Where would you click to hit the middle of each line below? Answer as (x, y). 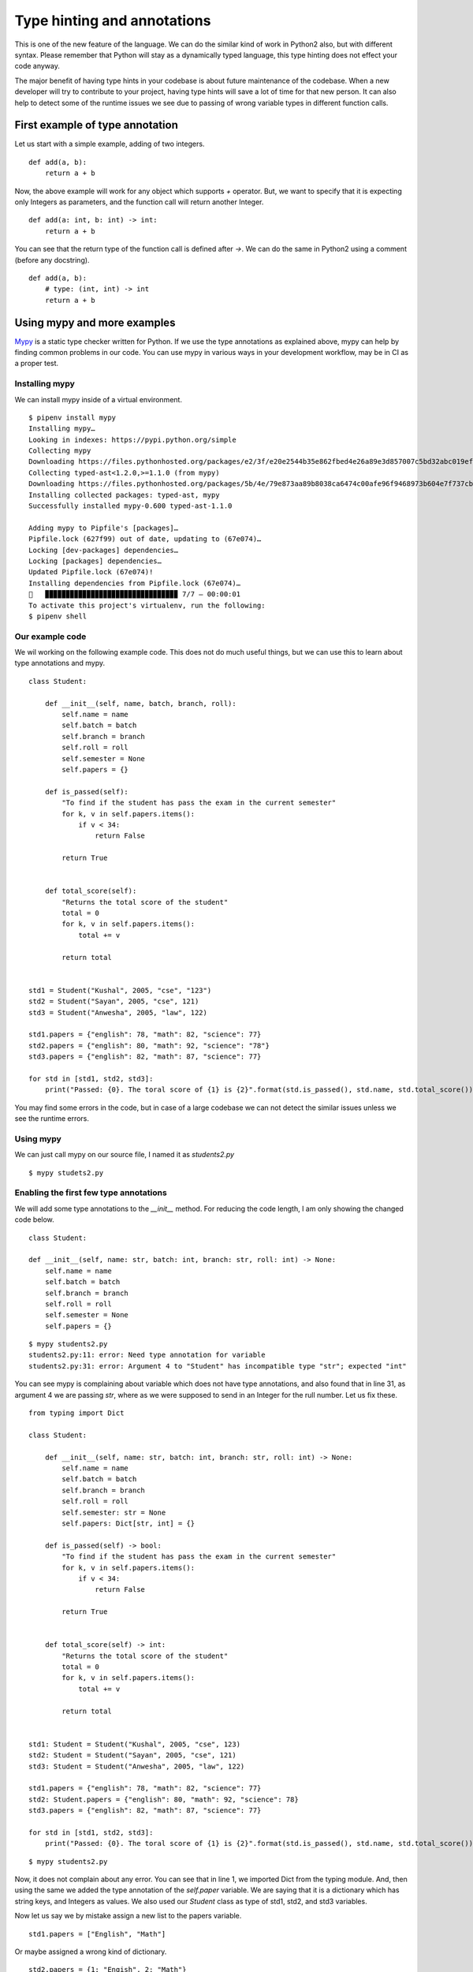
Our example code (50, 637)
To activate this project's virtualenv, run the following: (147, 605)
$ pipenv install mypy (73, 417)
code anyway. (37, 66)
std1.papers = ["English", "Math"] (97, 1934)
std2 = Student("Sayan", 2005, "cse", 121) (114, 1001)
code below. (34, 1219)
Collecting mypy (60, 451)
